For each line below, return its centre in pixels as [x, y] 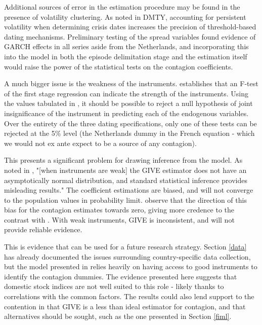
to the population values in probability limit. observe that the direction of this [125, 200]
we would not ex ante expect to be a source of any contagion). [100, 143]
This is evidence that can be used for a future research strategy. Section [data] [125, 247]
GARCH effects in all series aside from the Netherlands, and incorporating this [126, 46]
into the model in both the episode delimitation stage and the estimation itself [126, 56]
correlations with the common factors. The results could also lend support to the [129, 296]
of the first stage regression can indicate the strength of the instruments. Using [126, 93]
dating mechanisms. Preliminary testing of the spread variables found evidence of [130, 36]
